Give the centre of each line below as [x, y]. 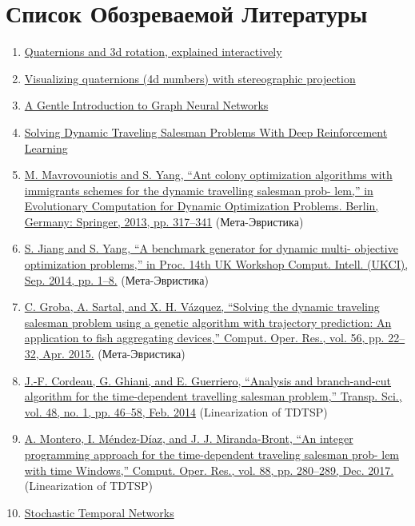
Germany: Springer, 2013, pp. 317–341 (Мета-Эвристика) [164, 221]
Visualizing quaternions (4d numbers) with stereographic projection [190, 78]
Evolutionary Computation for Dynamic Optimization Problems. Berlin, [202, 206]
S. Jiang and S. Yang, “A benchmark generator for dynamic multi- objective [211, 248]
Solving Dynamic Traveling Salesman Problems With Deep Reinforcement [206, 131]
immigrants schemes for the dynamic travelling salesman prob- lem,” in [199, 190]
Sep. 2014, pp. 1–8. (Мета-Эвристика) [116, 279]
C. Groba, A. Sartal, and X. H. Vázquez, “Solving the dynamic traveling [202, 307]
